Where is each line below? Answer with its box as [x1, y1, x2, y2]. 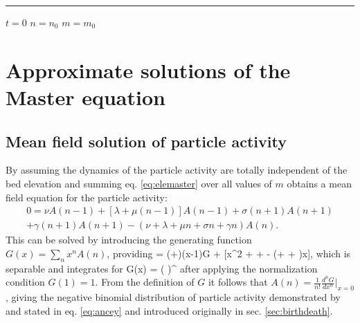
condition [6, 275, 45, 289]
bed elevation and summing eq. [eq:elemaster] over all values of [6, 176, 272, 190]
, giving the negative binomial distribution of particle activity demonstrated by [6, 289, 341, 304]
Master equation [6, 82, 165, 111]
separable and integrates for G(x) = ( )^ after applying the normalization [6, 261, 318, 275]
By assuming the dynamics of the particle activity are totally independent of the [6, 163, 348, 177]
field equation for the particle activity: [6, 190, 168, 204]
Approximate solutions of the [6, 55, 291, 84]
